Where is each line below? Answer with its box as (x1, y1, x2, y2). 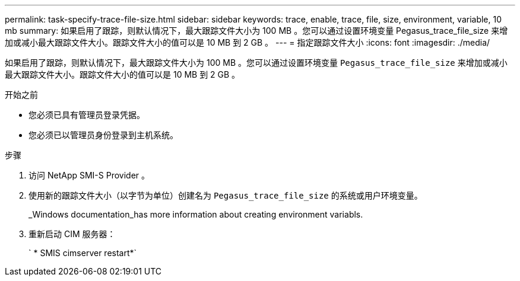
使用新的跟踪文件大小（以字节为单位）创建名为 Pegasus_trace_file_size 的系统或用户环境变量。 (28, 190, 423, 200)
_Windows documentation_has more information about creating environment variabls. (28, 209, 363, 219)
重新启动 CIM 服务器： (28, 229, 116, 239)
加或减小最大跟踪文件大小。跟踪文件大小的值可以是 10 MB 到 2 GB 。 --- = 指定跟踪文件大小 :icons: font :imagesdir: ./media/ (5, 37, 490, 47)
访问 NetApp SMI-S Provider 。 (28, 170, 150, 180)
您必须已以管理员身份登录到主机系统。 (28, 130, 178, 140)
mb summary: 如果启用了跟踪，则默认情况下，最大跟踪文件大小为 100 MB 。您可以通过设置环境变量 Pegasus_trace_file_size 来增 (5, 25, 508, 36)
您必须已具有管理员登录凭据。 (28, 110, 145, 120)
